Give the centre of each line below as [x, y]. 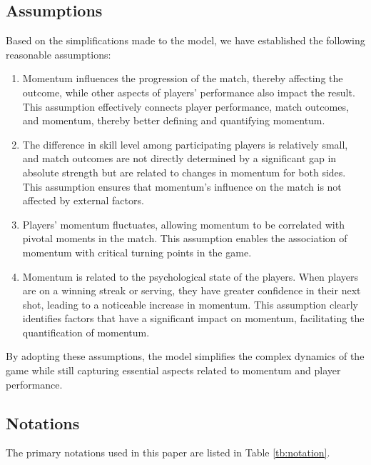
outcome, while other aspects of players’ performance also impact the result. [189, 92]
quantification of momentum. [86, 332]
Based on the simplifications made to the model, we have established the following [185, 40]
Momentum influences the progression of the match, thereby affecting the [183, 78]
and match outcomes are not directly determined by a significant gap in [179, 158]
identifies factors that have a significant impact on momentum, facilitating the [193, 318]
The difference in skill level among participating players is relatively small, [185, 144]
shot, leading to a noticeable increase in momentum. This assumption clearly [190, 304]
